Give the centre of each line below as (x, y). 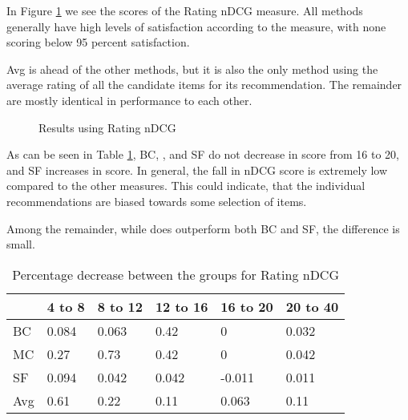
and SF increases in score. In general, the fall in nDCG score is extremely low (197, 170)
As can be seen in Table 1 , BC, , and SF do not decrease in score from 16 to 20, (203, 154)
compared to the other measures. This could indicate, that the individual (186, 186)
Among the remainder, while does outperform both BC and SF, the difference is (203, 228)
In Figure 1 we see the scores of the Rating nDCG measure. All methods (185, 10)
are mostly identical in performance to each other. (129, 100)
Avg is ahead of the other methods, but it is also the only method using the (192, 69)
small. (21, 244)
